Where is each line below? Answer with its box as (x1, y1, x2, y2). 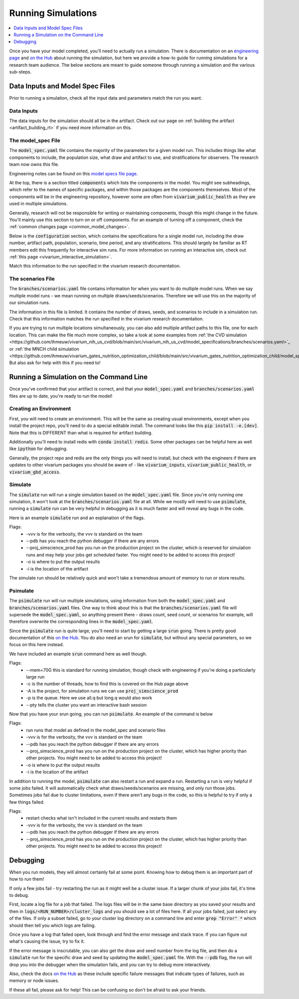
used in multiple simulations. (9, 201, 68, 207)
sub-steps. (9, 69, 32, 75)
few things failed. (9, 799, 45, 805)
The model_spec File (9, 137, 61, 144)
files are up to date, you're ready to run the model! (9, 393, 113, 399)
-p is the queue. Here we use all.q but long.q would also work (26, 695, 152, 701)
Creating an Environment (9, 405, 71, 412)
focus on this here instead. (9, 642, 64, 648)
